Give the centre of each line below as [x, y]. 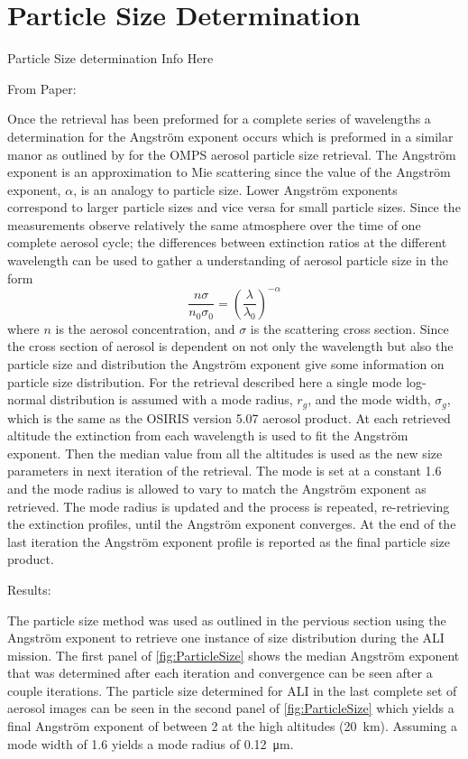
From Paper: [42, 88]
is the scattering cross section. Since [349, 328]
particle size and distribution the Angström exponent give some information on [226, 363]
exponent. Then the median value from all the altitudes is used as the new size [225, 453]
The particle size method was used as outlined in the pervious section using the [227, 620]
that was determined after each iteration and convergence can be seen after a [220, 673]
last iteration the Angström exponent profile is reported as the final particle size [229, 541]
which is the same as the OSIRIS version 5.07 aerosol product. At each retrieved [229, 417]
